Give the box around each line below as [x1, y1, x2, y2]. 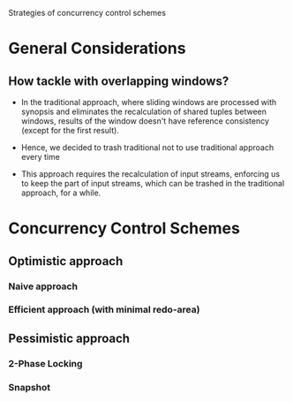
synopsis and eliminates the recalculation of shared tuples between [20, 106, 267, 117]
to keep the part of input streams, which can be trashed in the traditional [20, 178, 285, 188]
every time [20, 152, 61, 162]
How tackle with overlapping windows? [8, 73, 229, 88]
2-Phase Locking [8, 357, 83, 369]
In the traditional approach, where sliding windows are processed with [20, 97, 277, 107]
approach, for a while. [20, 187, 101, 198]
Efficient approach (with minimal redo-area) [8, 304, 200, 316]
